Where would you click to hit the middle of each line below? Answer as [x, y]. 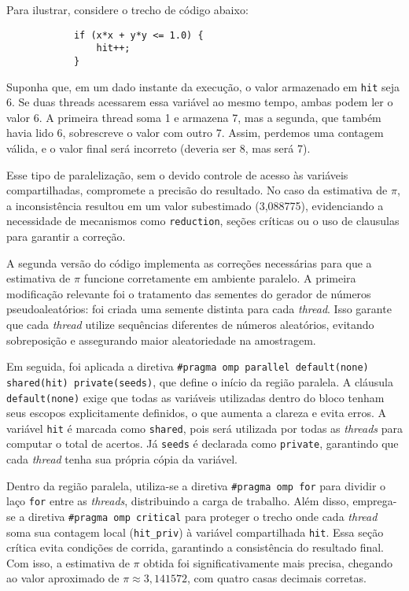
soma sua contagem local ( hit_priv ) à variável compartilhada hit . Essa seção [195, 532]
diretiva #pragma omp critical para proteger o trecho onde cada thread [203, 516]
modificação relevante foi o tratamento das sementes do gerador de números [189, 293]
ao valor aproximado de [63, 578]
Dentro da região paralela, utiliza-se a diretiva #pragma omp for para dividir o [196, 485]
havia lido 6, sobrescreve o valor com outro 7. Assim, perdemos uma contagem [195, 133]
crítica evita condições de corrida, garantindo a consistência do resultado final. [195, 547]
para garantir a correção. [66, 236]
